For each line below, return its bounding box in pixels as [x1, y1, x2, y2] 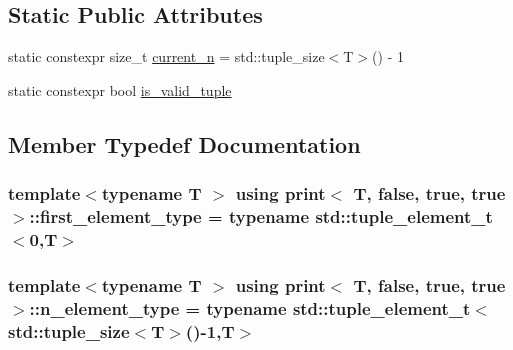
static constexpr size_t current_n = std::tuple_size [8, 46, 325, 67]
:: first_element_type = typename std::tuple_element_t [29, 204, 493, 229]
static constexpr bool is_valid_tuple [8, 79, 232, 100]
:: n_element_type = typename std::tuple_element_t [29, 295, 471, 320]
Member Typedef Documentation [8, 128, 361, 159]
